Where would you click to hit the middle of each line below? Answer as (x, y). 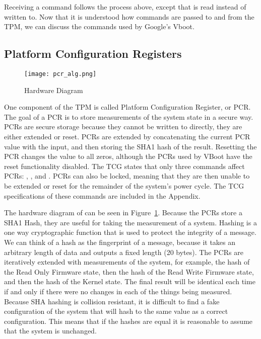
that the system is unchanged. (50, 331)
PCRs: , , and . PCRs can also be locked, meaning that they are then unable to (127, 176)
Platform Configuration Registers (93, 54)
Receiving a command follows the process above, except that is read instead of (125, 7)
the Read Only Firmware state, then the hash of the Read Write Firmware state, (129, 271)
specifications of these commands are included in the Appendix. (102, 195)
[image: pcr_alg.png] (60, 74)
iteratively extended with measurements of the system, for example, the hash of (127, 262)
